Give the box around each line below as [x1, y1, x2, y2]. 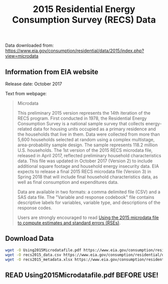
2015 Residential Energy [32, 4, 135, 15]
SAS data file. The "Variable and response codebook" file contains [17, 194, 154, 200]
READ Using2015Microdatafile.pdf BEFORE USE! [5, 270, 158, 279]
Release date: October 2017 [5, 81, 62, 87]
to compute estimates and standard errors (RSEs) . [17, 220, 121, 226]
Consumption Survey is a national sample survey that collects [17, 121, 144, 126]
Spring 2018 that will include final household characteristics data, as [17, 174, 158, 180]
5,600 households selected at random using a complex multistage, [17, 137, 155, 142]
